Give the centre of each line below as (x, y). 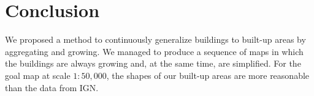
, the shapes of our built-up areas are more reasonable (208, 75)
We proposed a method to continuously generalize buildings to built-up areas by (155, 39)
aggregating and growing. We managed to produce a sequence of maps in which (154, 51)
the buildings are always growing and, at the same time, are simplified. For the (153, 63)
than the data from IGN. (52, 87)
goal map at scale (38, 75)
